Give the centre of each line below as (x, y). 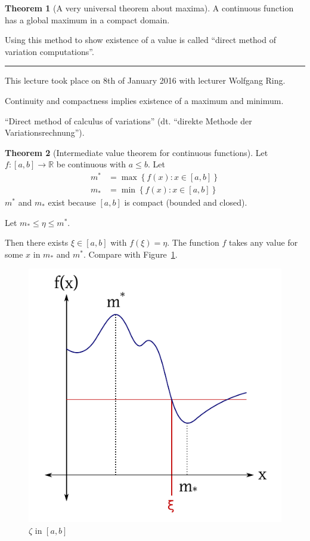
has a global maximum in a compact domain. (87, 19)
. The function (193, 242)
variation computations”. (49, 51)
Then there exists (37, 242)
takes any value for (263, 242)
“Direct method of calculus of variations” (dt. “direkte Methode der (128, 120)
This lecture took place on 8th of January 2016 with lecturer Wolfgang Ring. (145, 80)
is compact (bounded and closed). (186, 202)
